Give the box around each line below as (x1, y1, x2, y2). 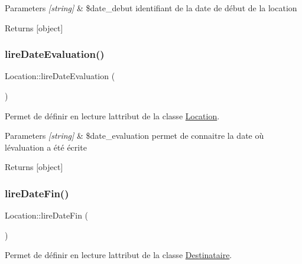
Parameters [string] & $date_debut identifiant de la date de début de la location (5, 2, 297, 14)
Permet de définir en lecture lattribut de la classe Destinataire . (5, 249, 232, 261)
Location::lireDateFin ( (5, 209, 89, 221)
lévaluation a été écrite (5, 141, 87, 153)
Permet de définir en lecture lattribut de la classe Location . (5, 109, 220, 122)
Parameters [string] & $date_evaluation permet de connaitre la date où (5, 129, 264, 142)
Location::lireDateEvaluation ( (5, 70, 115, 82)
